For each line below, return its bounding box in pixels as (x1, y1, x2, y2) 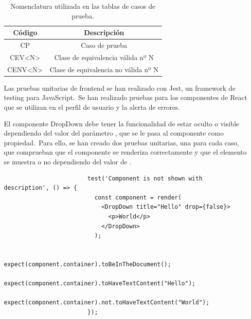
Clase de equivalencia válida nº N (54, 52, 154, 62)
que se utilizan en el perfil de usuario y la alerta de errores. (4, 102, 180, 112)
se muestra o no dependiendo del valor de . (4, 156, 131, 166)
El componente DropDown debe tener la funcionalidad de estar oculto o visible (4, 118, 239, 128)
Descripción (84, 27, 124, 38)
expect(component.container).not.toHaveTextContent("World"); (4, 299, 210, 306)
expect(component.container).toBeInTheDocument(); (4, 260, 171, 268)
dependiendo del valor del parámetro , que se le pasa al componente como (4, 128, 224, 138)
